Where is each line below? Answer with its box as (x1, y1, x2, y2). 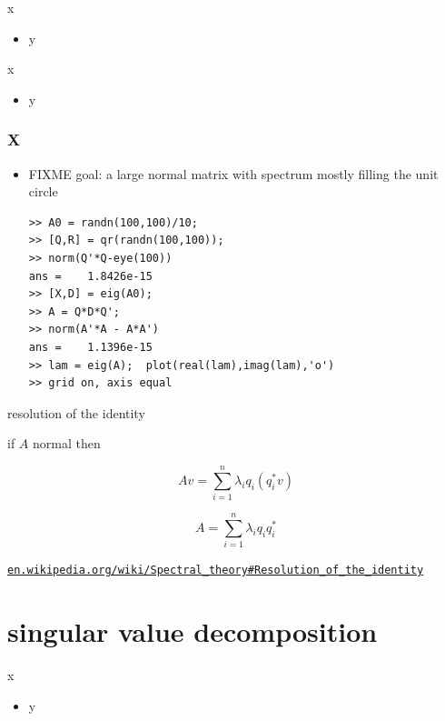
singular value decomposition (7, 613, 378, 649)
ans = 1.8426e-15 (28, 269, 153, 283)
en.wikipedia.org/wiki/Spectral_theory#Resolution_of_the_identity (7, 564, 424, 577)
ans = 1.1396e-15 (28, 340, 153, 354)
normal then (33, 434, 101, 453)
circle (28, 182, 58, 201)
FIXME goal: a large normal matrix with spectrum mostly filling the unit (28, 164, 439, 183)
